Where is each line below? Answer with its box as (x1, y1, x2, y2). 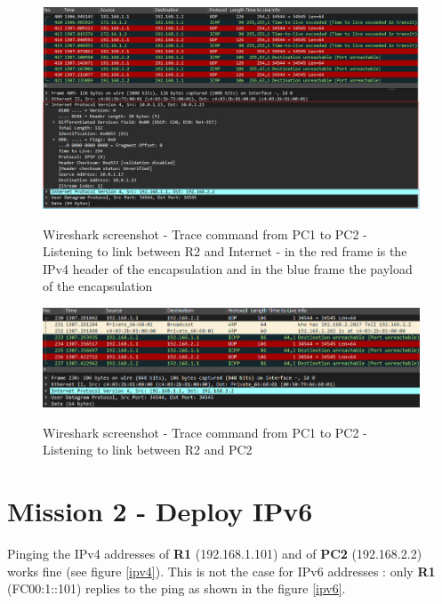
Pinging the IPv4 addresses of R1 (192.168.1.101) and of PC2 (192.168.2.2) (7, 544, 422, 563)
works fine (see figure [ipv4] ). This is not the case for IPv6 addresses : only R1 (7, 561, 436, 580)
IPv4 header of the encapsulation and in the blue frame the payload (43, 259, 413, 278)
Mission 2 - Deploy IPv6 (7, 493, 313, 529)
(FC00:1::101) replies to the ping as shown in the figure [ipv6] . (7, 579, 346, 598)
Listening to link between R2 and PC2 (43, 440, 253, 459)
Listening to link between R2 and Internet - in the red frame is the (43, 242, 407, 261)
